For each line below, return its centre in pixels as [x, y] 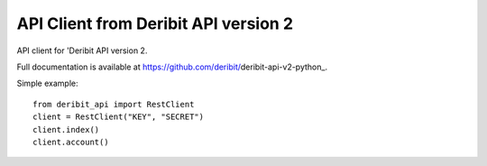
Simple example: [47, 83]
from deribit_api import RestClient [114, 104]
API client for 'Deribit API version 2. [82, 51]
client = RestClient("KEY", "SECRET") [119, 117]
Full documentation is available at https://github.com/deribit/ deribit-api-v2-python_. [172, 67]
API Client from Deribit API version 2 [155, 23]
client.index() [66, 129]
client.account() [71, 142]
